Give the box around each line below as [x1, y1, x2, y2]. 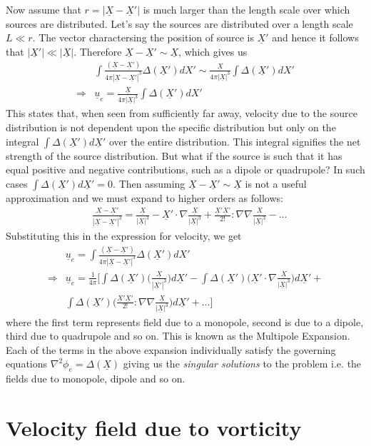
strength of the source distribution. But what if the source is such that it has [6, 148, 342, 163]
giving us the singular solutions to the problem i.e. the [123, 356, 362, 371]
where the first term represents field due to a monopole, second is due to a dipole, [6, 314, 364, 329]
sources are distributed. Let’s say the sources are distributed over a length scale [6, 16, 353, 31]
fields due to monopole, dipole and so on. [6, 371, 185, 386]
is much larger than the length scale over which [143, 2, 350, 16]
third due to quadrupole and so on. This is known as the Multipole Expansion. [6, 328, 350, 343]
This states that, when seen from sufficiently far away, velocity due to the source [6, 106, 357, 121]
